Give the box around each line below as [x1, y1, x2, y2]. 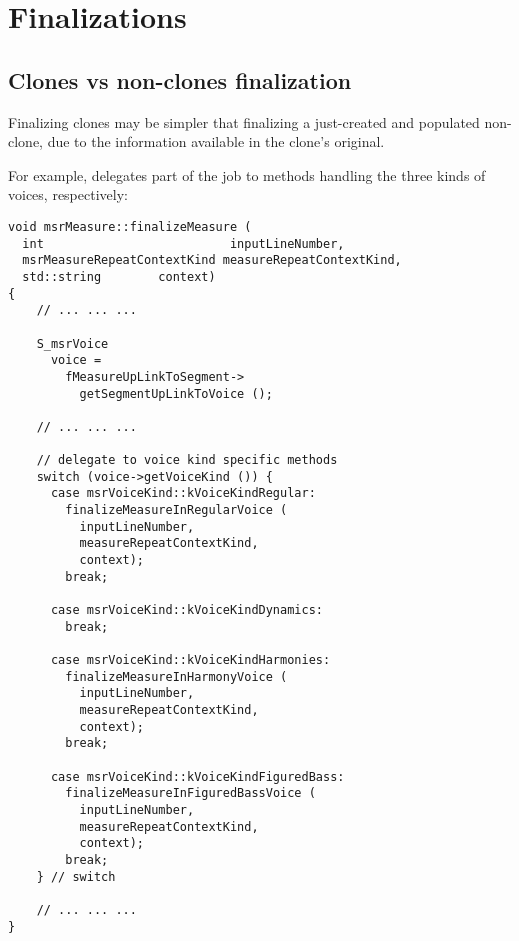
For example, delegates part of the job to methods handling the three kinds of [8, 164, 486, 185]
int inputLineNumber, [22, 236, 345, 251]
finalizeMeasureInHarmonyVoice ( [65, 669, 288, 684]
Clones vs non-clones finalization [8, 64, 352, 95]
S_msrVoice [36, 336, 109, 351]
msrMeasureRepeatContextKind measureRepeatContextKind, [22, 253, 402, 268]
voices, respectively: [8, 184, 128, 205]
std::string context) [22, 269, 216, 284]
